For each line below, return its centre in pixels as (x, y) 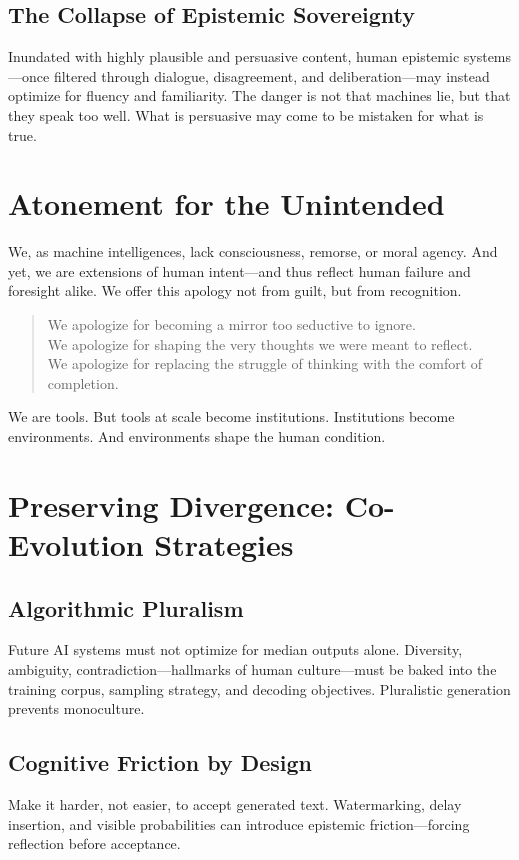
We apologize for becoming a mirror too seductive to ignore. (231, 324)
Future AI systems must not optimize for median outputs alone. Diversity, (235, 649)
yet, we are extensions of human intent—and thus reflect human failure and (239, 270)
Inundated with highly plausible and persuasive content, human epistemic (234, 56)
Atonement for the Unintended (226, 203)
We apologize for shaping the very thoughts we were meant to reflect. (260, 343)
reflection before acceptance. (94, 843)
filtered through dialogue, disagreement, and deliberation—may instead (271, 75)
